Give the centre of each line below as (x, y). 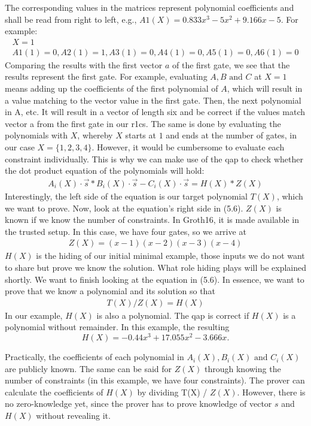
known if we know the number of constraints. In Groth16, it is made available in (152, 220)
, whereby (95, 135)
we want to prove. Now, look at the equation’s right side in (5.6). (124, 208)
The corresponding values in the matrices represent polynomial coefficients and (150, 7)
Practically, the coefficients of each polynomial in (94, 357)
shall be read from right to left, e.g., (71, 19)
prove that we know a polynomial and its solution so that (110, 291)
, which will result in (265, 88)
